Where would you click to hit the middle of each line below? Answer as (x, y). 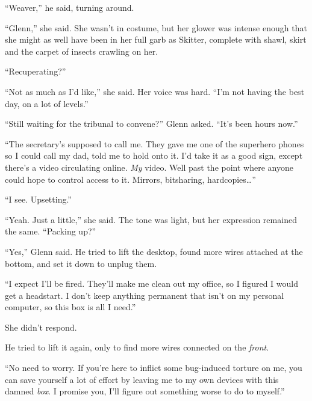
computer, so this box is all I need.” (70, 307)
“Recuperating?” (36, 71)
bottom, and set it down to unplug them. (81, 263)
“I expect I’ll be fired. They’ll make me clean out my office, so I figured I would (151, 283)
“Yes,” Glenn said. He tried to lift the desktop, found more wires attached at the (154, 251)
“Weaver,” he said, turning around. (70, 7)
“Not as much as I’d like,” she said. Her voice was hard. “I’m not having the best (155, 91)
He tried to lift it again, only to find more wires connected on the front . (137, 347)
